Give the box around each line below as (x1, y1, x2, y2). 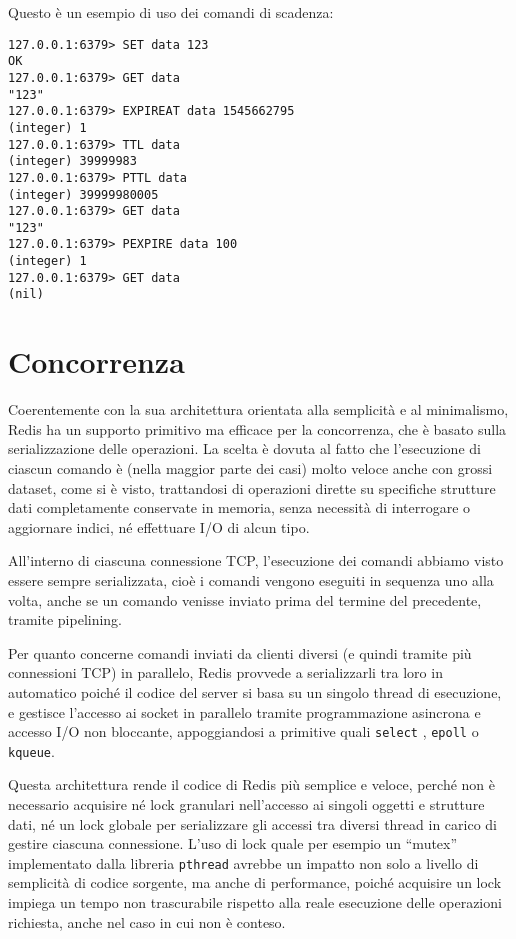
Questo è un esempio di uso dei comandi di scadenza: (8, 2, 334, 22)
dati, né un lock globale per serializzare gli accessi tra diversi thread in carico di (8, 813, 498, 834)
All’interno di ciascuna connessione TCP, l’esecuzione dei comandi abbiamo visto (8, 550, 504, 571)
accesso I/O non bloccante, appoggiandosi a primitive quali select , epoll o (8, 721, 479, 742)
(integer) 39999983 (8, 154, 137, 169)
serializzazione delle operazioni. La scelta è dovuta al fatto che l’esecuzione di (8, 438, 481, 459)
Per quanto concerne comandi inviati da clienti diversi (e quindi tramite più (8, 642, 472, 663)
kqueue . (8, 740, 55, 761)
